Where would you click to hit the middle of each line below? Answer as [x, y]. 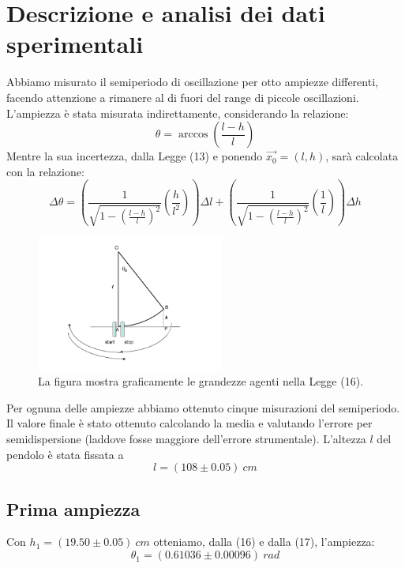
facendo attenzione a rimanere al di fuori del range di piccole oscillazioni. [183, 97]
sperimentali [75, 44]
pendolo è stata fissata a [65, 454]
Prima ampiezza [73, 508]
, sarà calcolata [362, 156]
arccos [193, 135]
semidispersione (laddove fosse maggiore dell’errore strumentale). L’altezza [186, 439]
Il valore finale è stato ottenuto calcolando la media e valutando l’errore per [189, 423]
